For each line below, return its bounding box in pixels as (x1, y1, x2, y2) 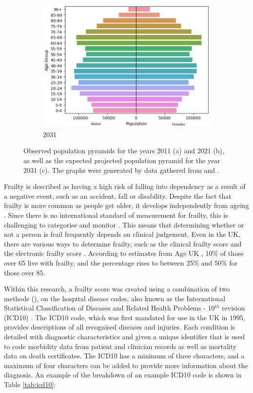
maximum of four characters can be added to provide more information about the (4, 360, 248, 370)
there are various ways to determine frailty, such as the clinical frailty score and (4, 238, 242, 248)
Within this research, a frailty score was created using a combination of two (4, 284, 230, 294)
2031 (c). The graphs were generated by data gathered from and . (23, 165, 219, 175)
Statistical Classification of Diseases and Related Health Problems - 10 (4, 303, 215, 313)
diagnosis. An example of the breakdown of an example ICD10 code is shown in (4, 370, 242, 380)
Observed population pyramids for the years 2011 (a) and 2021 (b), (23, 145, 224, 156)
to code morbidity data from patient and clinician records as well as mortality (4, 341, 237, 351)
